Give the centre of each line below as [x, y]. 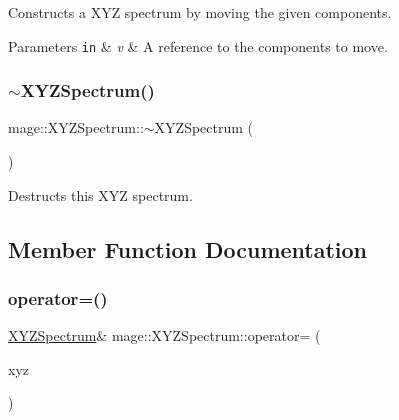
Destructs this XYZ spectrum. [100, 194]
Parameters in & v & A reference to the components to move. [198, 45]
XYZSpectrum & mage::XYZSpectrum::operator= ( [164, 335]
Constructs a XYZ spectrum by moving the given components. [200, 12]
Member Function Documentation [188, 248]
